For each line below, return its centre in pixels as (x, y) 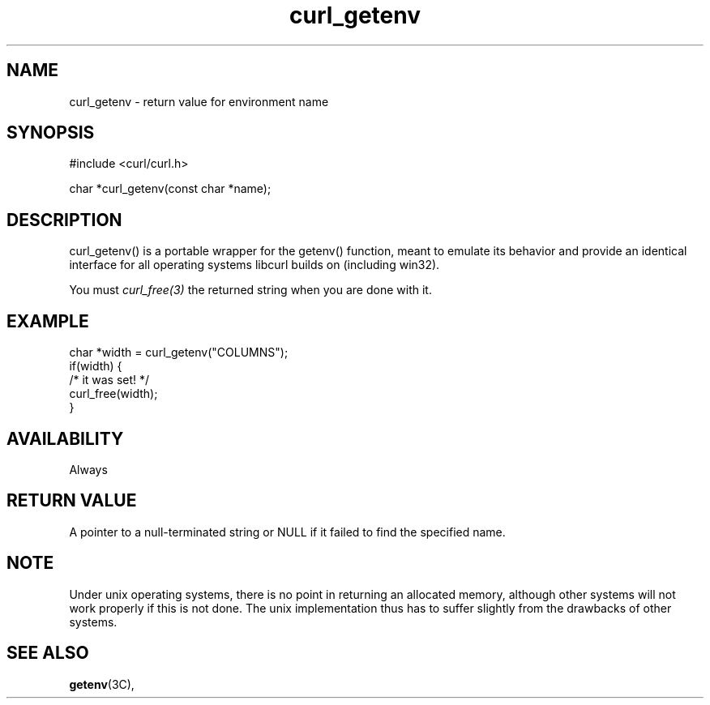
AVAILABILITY (65, 438)
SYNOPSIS (51, 133)
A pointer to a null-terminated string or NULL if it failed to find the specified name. (287, 532)
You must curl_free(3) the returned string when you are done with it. (250, 290)
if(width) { (96, 366)
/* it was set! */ (109, 380)
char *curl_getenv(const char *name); (170, 189)
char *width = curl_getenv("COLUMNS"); (179, 352)
